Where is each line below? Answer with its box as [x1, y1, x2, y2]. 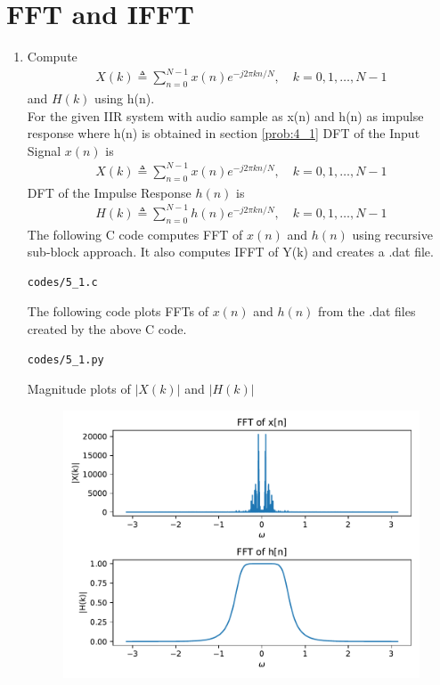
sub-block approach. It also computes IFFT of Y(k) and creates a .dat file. [27, 242, 434, 261]
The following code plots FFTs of [27, 302, 208, 321]
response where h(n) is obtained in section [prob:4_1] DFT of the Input [27, 124, 420, 143]
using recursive [352, 224, 433, 243]
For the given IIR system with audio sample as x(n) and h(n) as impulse [27, 106, 424, 125]
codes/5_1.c [27, 275, 98, 289]
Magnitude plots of [27, 379, 131, 398]
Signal [27, 141, 61, 159]
